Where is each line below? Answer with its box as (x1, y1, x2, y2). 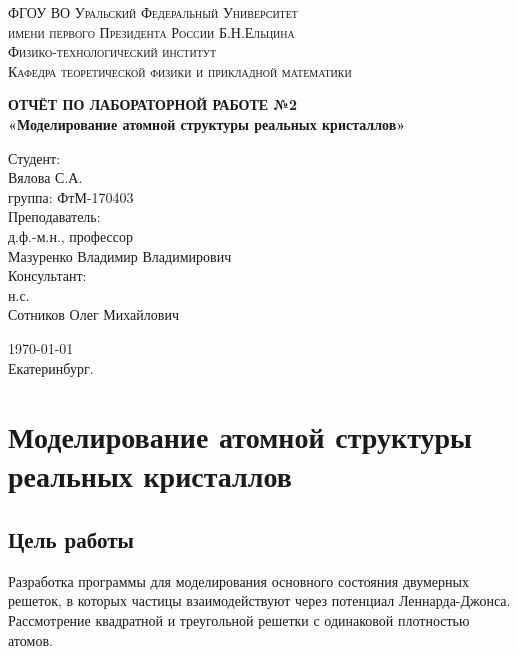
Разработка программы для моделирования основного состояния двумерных (8, 570, 469, 591)
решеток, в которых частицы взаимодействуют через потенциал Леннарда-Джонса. (8, 590, 511, 611)
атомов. (8, 629, 53, 650)
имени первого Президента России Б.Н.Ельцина (8, 21, 295, 42)
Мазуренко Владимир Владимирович (8, 245, 232, 266)
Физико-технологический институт (8, 41, 217, 62)
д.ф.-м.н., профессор (8, 225, 133, 246)
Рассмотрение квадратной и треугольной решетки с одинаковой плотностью (8, 610, 470, 631)
